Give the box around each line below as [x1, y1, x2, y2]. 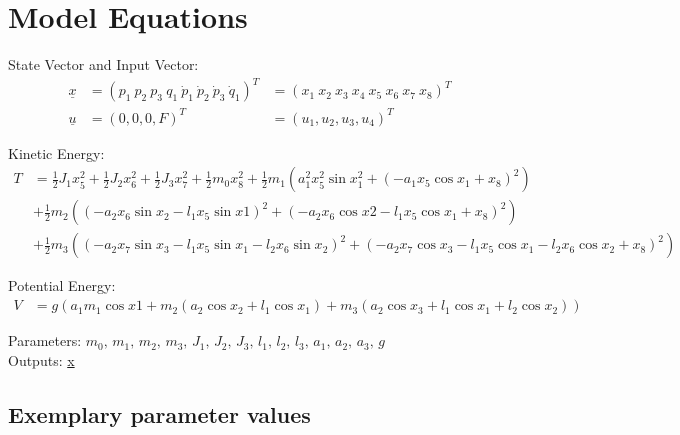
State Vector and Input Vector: [8, 54, 199, 75]
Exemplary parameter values [8, 398, 311, 429]
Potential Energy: [8, 275, 116, 296]
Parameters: [8, 330, 82, 351]
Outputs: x [8, 349, 75, 370]
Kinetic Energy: [8, 142, 105, 163]
